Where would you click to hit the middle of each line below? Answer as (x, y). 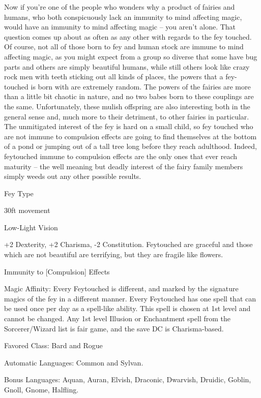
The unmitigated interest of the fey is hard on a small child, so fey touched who (129, 126)
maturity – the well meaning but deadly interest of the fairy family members (124, 166)
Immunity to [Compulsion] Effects (57, 271)
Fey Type (19, 193)
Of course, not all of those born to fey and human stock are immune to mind (124, 47)
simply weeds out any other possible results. (73, 176)
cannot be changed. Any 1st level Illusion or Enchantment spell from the (118, 318)
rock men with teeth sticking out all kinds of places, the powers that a (114, 76)
